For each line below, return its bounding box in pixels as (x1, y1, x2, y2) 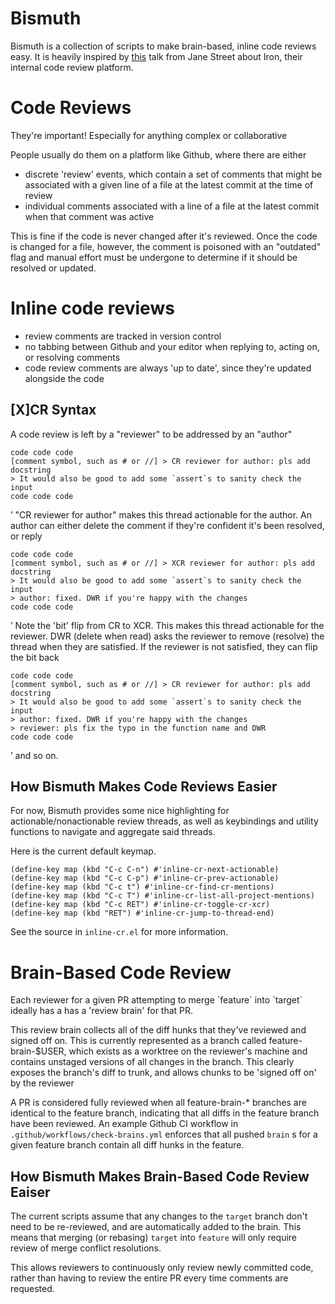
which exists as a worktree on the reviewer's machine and (68, 1045, 308, 1057)
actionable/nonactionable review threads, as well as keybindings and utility (10, 815, 319, 827)
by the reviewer (10, 1077, 75, 1089)
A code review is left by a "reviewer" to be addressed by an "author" (10, 428, 293, 440)
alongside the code (24, 372, 105, 384)
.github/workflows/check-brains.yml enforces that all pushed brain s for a (10, 1128, 318, 1141)
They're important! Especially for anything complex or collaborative (10, 129, 288, 141)
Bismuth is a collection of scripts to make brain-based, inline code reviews (10, 40, 317, 52)
